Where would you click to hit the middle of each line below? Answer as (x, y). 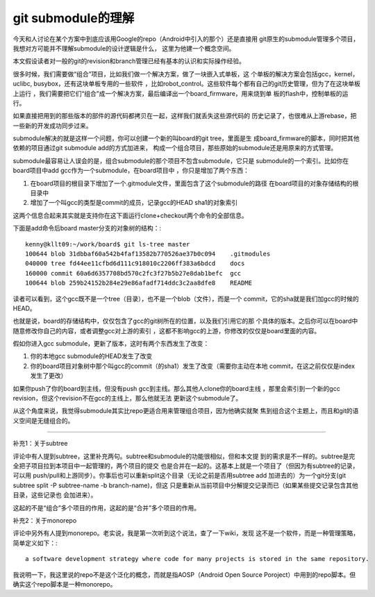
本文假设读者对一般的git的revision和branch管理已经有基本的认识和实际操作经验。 (129, 61)
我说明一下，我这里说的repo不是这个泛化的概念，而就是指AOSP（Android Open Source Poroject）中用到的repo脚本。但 (184, 574)
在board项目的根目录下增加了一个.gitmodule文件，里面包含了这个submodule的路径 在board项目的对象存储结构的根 (194, 183)
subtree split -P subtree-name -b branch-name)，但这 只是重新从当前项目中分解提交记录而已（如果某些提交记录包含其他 (186, 485)
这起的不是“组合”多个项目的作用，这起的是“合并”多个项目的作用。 (107, 507)
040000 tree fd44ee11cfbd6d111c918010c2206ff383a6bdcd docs (135, 263)
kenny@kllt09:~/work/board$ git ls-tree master (108, 244)
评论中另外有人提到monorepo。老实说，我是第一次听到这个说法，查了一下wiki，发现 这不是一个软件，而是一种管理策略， (186, 533)
